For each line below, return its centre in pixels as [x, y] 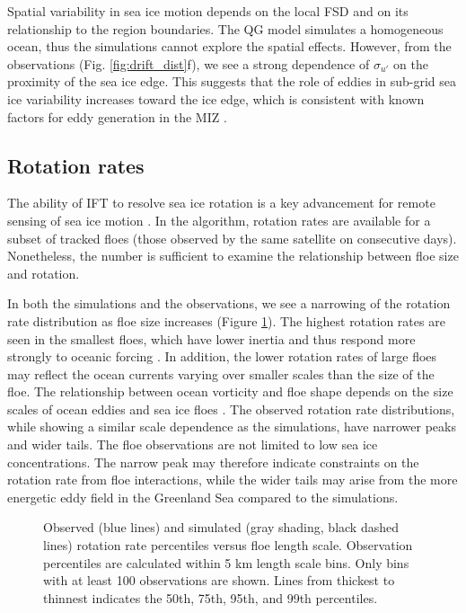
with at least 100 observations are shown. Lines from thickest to [219, 580]
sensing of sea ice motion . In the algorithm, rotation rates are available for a [219, 220]
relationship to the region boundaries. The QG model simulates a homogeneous [225, 28]
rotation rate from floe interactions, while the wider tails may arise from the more [233, 480]
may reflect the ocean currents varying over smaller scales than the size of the [221, 373]
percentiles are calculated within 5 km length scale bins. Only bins [226, 562]
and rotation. [44, 273]
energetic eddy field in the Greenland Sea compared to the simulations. [203, 497]
